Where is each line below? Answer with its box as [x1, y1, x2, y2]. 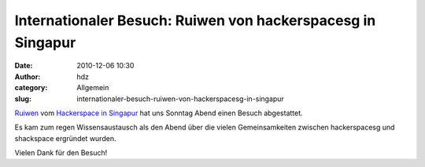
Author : [14, 71, 41, 82]
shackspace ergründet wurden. [14, 133, 116, 143]
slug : [14, 94, 31, 103]
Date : [14, 61, 33, 71]
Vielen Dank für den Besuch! [14, 148, 108, 158]
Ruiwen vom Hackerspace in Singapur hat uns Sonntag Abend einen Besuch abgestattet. [14, 108, 303, 118]
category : [14, 83, 48, 93]
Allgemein [76, 83, 109, 93]
